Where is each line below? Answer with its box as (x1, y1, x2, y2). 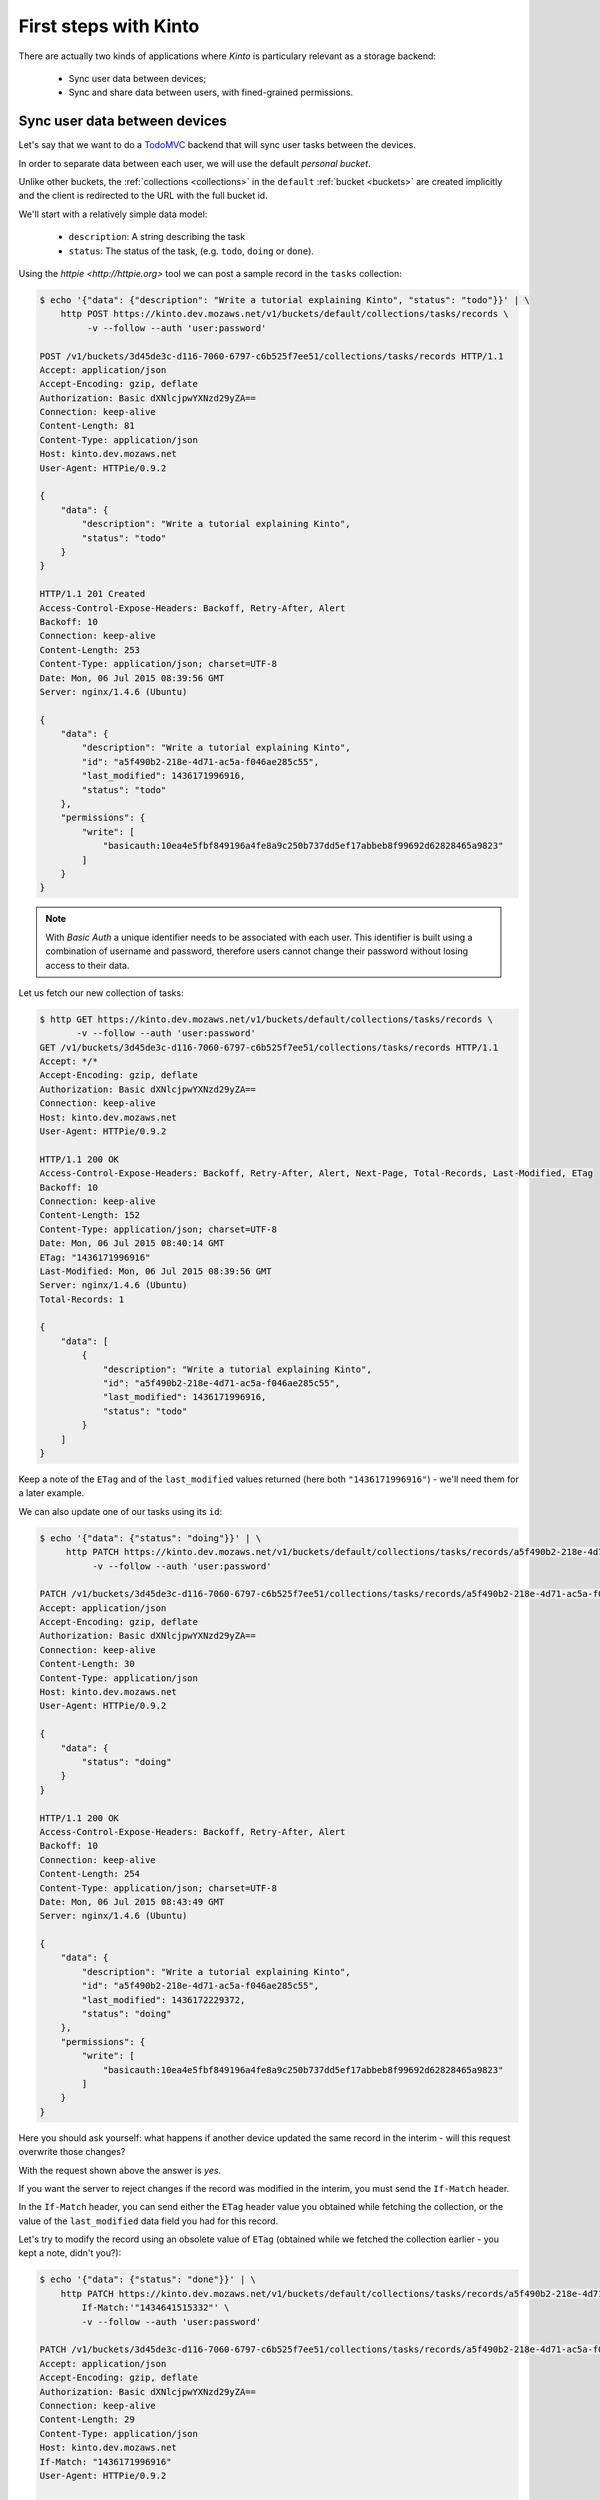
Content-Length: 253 (39, 644, 140, 655)
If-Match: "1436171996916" (39, 2456, 172, 2467)
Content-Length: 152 (39, 1210, 140, 1221)
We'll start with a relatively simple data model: (18, 208, 208, 220)
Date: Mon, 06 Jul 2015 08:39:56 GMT (39, 672, 225, 684)
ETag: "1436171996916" (39, 1251, 151, 1263)
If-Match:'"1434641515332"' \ (81, 2302, 230, 2314)
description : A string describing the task (68, 231, 246, 243)
